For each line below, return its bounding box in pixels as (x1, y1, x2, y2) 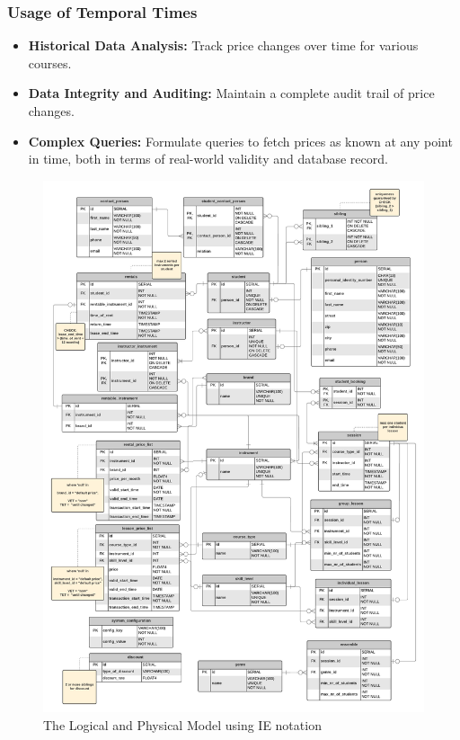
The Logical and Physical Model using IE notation (43, 715, 322, 734)
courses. (28, 53, 72, 72)
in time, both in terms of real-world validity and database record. (28, 149, 388, 168)
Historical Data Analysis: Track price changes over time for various (28, 36, 419, 55)
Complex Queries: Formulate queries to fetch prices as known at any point (28, 131, 453, 150)
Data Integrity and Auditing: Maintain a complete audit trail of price (28, 84, 435, 103)
